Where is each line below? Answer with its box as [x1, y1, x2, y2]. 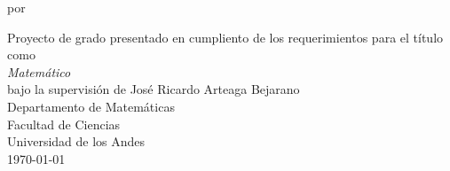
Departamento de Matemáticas [7, 97, 175, 115]
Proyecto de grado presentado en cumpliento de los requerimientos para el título [7, 27, 444, 46]
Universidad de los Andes [7, 132, 146, 151]
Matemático [7, 62, 71, 81]
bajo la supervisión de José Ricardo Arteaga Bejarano [7, 80, 300, 98]
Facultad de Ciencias [7, 114, 121, 133]
